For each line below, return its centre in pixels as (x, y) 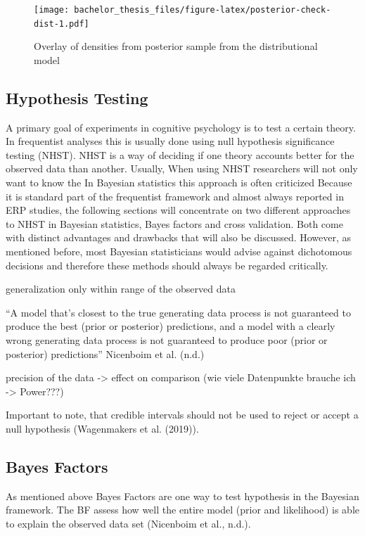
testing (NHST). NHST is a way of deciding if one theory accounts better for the (180, 154)
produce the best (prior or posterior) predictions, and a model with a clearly (171, 326)
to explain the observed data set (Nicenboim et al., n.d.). (128, 523)
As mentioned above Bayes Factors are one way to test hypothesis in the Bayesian (182, 496)
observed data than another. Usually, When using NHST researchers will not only (182, 168)
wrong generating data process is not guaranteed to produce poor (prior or (167, 340)
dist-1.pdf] (62, 24)
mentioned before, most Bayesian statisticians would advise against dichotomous (179, 251)
